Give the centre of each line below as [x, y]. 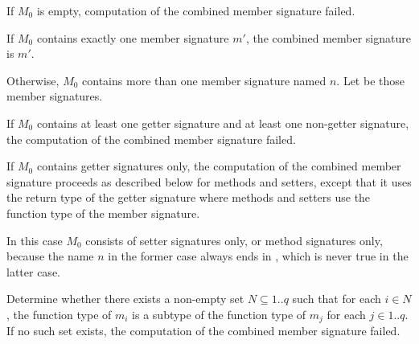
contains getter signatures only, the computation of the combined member [219, 166]
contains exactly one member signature [133, 37]
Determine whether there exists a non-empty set [125, 299]
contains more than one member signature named [204, 80]
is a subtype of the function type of [219, 314]
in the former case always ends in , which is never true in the [258, 256]
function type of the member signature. [103, 213]
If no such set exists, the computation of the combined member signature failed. [203, 331]
